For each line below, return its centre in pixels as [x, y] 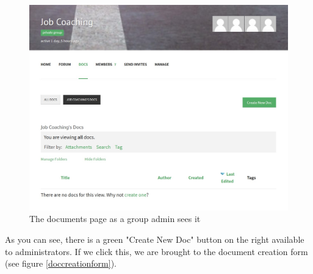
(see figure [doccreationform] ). [61, 263]
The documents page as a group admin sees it [115, 219]
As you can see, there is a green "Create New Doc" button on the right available [155, 239]
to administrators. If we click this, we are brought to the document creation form [156, 251]
